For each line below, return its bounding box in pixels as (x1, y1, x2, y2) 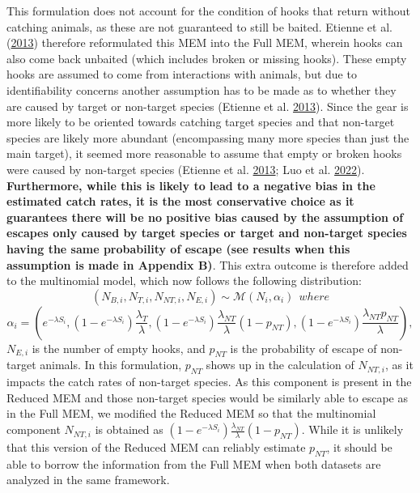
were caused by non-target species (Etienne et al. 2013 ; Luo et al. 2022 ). (6, 160, 365, 177)
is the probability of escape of (230, 339, 377, 356)
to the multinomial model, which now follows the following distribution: (6, 272, 362, 289)
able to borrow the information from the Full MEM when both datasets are (6, 455, 381, 472)
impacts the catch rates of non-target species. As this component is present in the (6, 373, 412, 390)
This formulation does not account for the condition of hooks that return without (6, 2, 410, 19)
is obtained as (95, 421, 163, 438)
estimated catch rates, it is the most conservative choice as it (6, 193, 354, 210)
